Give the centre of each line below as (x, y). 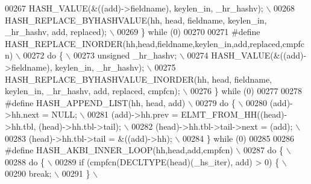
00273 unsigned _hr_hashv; (125, 55)
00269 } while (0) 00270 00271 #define (189, 32)
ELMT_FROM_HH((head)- (234, 114)
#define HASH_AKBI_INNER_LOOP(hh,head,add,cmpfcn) (119, 150)
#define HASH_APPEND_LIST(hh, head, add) (95, 102)
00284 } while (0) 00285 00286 (239, 138)
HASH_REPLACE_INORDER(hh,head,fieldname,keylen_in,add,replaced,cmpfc (155, 43)
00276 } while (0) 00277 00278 (246, 91)
